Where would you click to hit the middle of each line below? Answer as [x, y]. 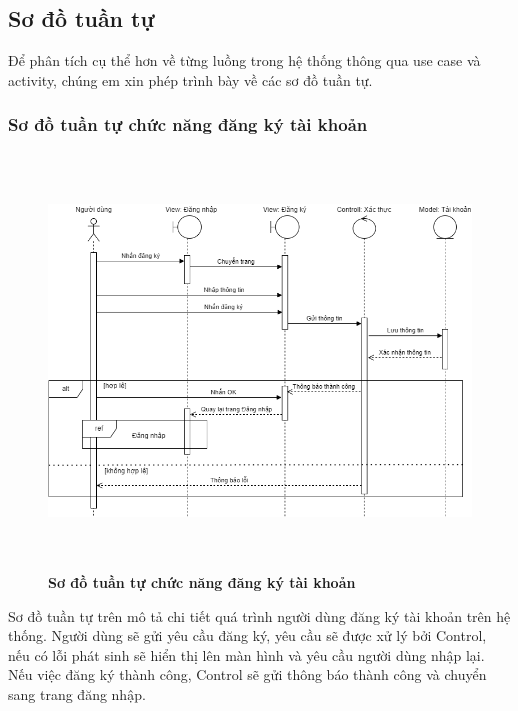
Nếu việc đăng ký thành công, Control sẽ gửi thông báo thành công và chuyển [247, 674]
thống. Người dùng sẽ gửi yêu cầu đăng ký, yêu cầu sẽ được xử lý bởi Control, [247, 635]
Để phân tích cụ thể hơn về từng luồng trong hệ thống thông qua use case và [244, 60]
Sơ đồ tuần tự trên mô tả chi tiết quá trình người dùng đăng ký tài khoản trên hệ [259, 615]
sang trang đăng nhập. [77, 693]
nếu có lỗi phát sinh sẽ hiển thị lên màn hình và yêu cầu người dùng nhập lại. [246, 654]
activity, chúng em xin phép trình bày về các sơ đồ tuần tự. [190, 79]
